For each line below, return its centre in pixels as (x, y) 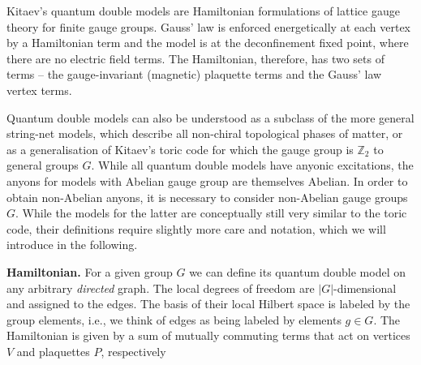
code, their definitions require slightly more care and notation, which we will (196, 228)
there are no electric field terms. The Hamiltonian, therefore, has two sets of (195, 58)
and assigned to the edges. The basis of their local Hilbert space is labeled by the (208, 304)
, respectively (133, 351)
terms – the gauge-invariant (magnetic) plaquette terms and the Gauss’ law (194, 74)
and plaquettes (53, 351)
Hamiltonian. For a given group (90, 271)
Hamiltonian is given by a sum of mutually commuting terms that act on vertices (208, 335)
